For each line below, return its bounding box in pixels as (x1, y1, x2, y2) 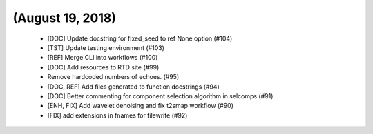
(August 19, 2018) (12, 10, 117, 25)
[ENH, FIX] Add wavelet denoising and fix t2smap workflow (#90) (47, 102, 234, 110)
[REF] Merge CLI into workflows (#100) (47, 54, 158, 62)
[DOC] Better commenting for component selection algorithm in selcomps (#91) (47, 91, 274, 100)
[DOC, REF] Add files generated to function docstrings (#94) (47, 82, 220, 91)
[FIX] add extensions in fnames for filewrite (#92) (47, 111, 188, 120)
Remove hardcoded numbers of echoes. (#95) (47, 73, 180, 81)
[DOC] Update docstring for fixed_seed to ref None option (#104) (47, 34, 233, 43)
